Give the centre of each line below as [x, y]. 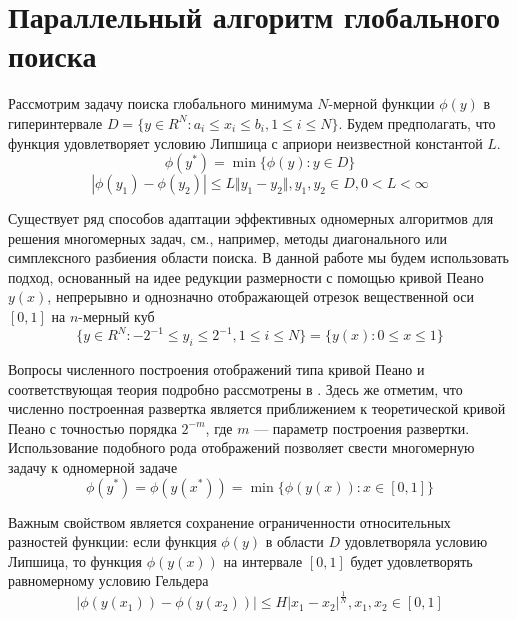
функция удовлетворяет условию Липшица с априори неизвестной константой [245, 142]
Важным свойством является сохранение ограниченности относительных [229, 521]
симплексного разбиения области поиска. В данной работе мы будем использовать [258, 257]
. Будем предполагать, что [417, 122]
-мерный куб [116, 316]
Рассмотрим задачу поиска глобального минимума [160, 103]
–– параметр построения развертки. [362, 427]
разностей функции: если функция [112, 541]
